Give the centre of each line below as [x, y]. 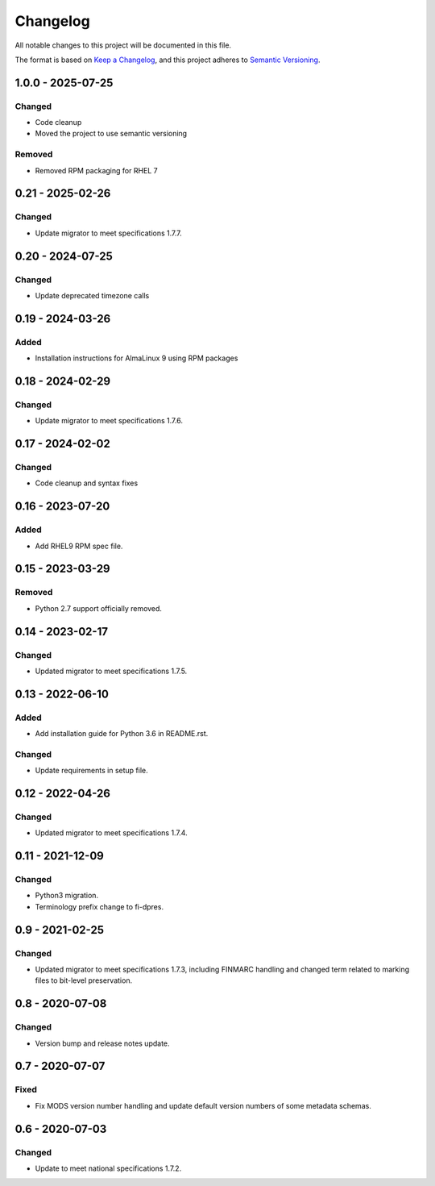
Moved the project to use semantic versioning [111, 134]
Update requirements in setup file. [91, 771]
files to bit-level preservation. [84, 980]
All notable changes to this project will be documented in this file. [123, 45]
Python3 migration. [67, 896]
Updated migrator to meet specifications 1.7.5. [111, 671]
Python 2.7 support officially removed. [99, 608]
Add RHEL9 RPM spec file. [79, 546]
